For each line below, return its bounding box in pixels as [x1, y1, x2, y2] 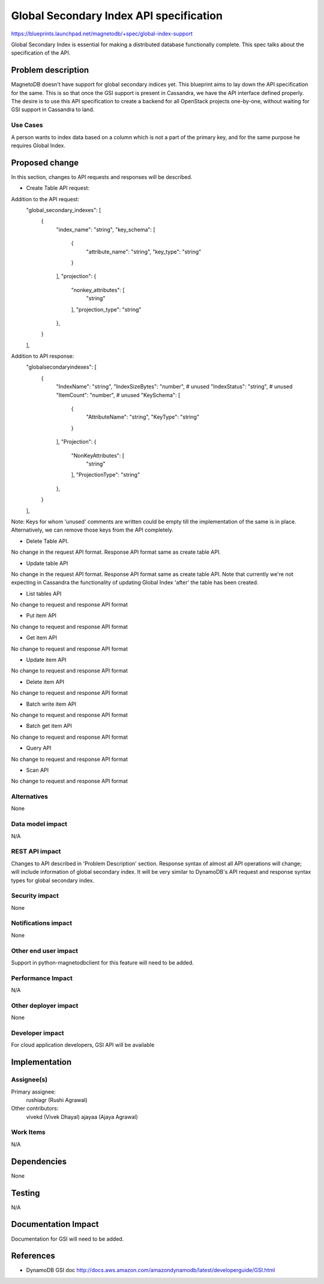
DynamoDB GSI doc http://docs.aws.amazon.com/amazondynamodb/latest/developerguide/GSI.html [26, 1267, 275, 1274]
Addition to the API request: [11, 195, 80, 202]
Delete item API [26, 678, 64, 685]
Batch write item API [26, 700, 77, 707]
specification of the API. [11, 49, 71, 56]
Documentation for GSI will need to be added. [11, 1235, 124, 1243]
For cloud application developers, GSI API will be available [11, 1041, 155, 1049]
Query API [26, 745, 52, 752]
